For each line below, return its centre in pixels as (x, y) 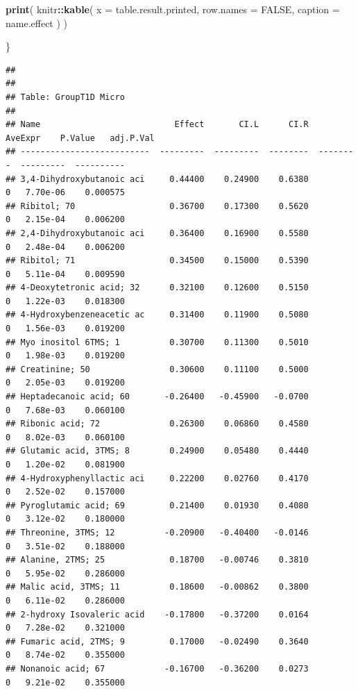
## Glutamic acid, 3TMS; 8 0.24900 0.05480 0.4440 (157, 451)
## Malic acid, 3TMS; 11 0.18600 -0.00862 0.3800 (157, 587)
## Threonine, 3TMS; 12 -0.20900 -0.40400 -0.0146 (157, 532)
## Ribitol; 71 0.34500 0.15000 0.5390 (157, 261)
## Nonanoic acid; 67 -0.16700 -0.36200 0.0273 (157, 668)
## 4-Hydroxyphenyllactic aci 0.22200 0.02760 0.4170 (157, 478)
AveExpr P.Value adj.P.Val (80, 138)
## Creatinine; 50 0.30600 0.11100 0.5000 (157, 369)
